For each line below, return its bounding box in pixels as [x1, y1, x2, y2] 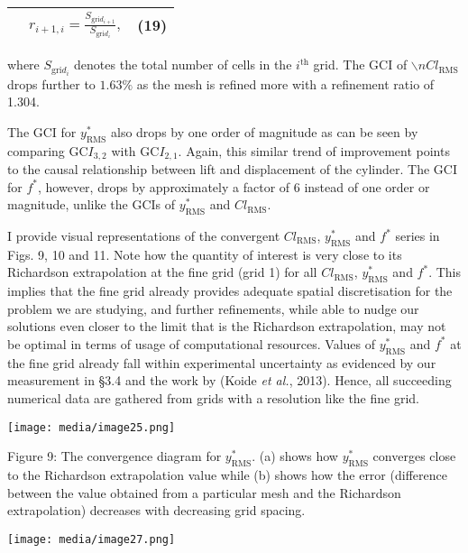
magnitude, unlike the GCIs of [7, 195, 176, 214]
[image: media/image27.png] [7, 532, 176, 546]
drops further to [7, 74, 96, 93]
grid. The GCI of [313, 55, 408, 74]
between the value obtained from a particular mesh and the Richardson [7, 483, 401, 502]
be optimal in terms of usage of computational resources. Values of [7, 334, 376, 353]
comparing [7, 141, 65, 160]
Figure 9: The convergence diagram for [7, 447, 222, 465]
